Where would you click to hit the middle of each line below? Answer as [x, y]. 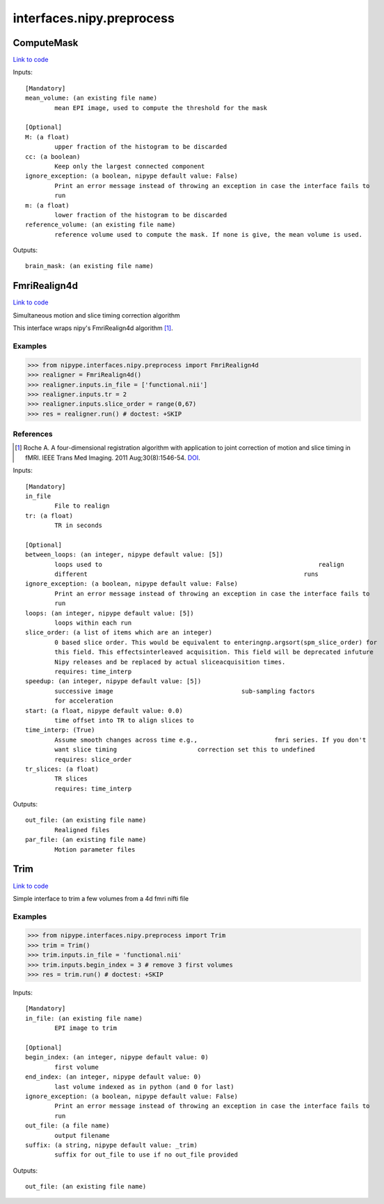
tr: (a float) [49, 516]
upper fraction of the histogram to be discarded [141, 147]
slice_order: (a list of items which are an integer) [119, 633]
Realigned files [82, 830]
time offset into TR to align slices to [124, 720]
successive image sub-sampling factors [185, 691]
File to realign [82, 506]
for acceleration [84, 701]
